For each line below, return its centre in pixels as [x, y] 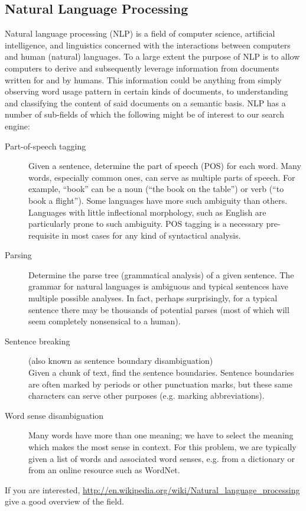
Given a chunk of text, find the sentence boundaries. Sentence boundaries [161, 372]
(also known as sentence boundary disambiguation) [121, 361]
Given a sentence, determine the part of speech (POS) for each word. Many [165, 166]
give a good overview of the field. [64, 501]
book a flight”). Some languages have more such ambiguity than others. [158, 200]
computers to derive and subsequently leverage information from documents [142, 68]
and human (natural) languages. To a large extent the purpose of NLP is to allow [152, 56]
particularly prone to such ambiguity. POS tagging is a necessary [146, 224]
